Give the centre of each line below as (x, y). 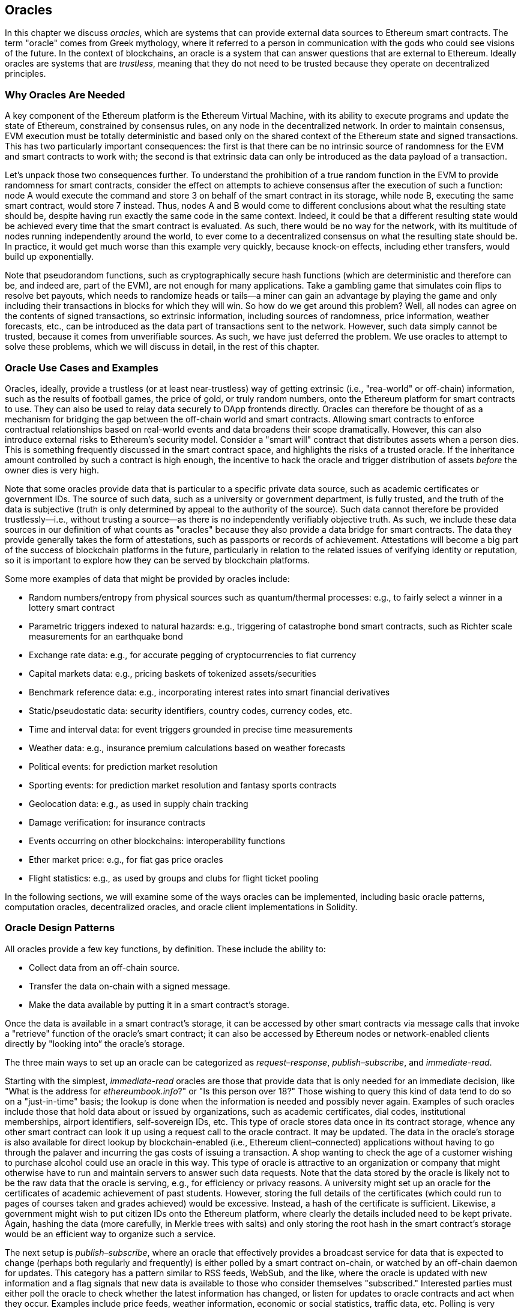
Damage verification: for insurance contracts (117, 822)
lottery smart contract (72, 607)
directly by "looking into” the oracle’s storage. (95, 1043)
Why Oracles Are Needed (65, 94)
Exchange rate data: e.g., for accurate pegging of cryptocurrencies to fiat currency (193, 655)
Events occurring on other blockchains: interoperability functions (157, 841)
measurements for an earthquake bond (106, 636)
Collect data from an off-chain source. (104, 967)
